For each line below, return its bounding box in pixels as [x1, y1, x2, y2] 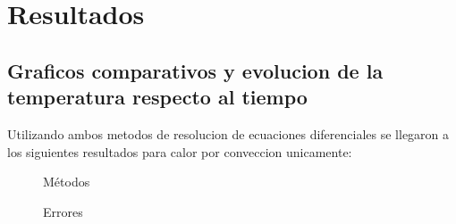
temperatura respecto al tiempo [7, 83, 308, 111]
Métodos [43, 172, 90, 191]
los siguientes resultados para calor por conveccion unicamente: [7, 142, 352, 161]
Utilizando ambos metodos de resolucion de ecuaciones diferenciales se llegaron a [7, 124, 450, 143]
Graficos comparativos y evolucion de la [7, 56, 384, 84]
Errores [43, 202, 83, 220]
